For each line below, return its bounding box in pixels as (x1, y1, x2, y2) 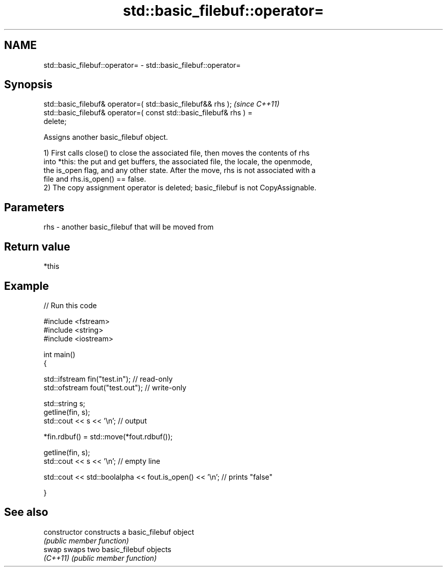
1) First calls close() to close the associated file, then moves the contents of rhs (43, 148, 310, 158)
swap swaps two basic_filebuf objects (43, 544, 171, 554)
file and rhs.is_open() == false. (43, 175, 146, 184)
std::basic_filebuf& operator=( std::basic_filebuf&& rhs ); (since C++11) (43, 100, 280, 109)
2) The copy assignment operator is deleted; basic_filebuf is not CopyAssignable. (43, 183, 316, 192)
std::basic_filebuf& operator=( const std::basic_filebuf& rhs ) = (43, 108, 253, 117)
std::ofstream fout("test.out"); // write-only (43, 383, 187, 392)
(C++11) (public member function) (43, 553, 157, 562)
